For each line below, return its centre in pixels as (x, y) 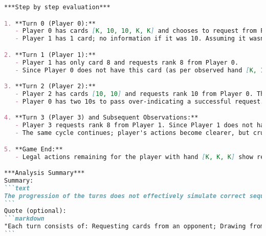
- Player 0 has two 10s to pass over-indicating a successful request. (140, 101)
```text (17, 188)
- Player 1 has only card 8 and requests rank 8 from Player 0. (127, 62)
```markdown (24, 219)
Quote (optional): (35, 211)
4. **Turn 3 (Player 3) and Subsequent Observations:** (101, 118)
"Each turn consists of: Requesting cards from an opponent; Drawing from (134, 227)
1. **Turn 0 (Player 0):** (50, 23)
